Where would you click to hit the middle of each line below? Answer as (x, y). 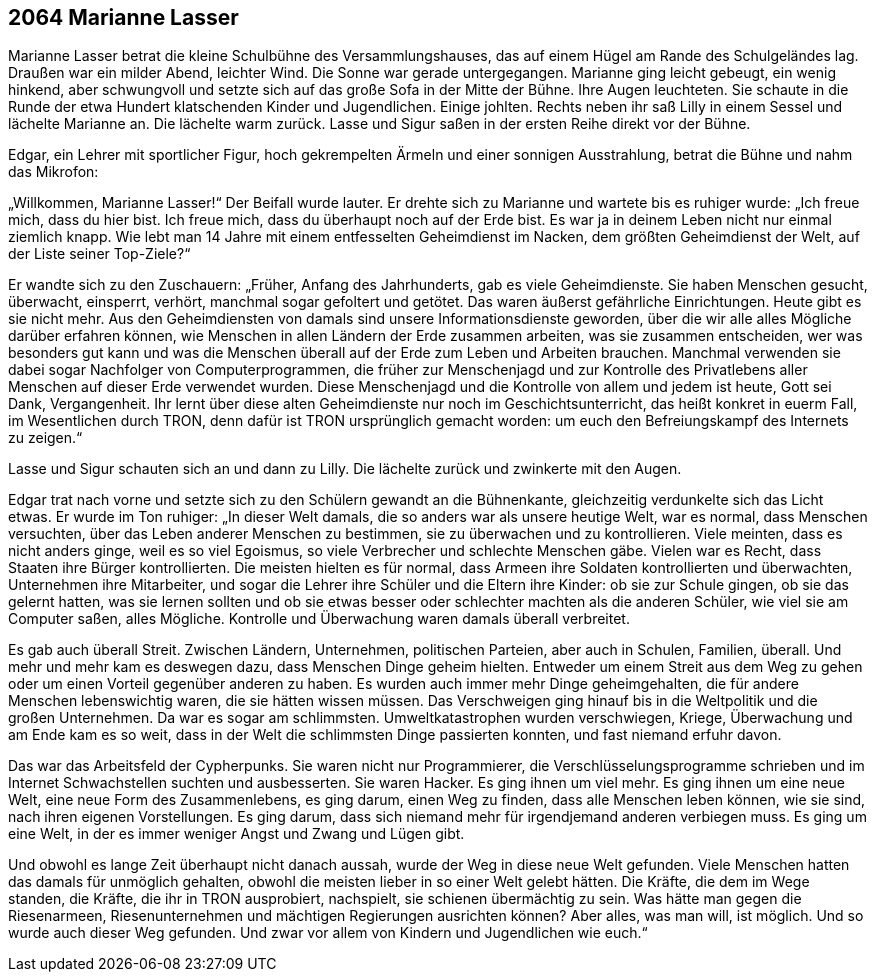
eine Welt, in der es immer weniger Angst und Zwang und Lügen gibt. (236, 834)
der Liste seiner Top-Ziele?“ (99, 254)
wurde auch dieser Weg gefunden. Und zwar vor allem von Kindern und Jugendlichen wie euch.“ (328, 933)
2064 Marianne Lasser (123, 17)
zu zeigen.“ (45, 438)
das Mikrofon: (53, 172)
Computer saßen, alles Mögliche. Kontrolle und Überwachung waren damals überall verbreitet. (319, 619)
